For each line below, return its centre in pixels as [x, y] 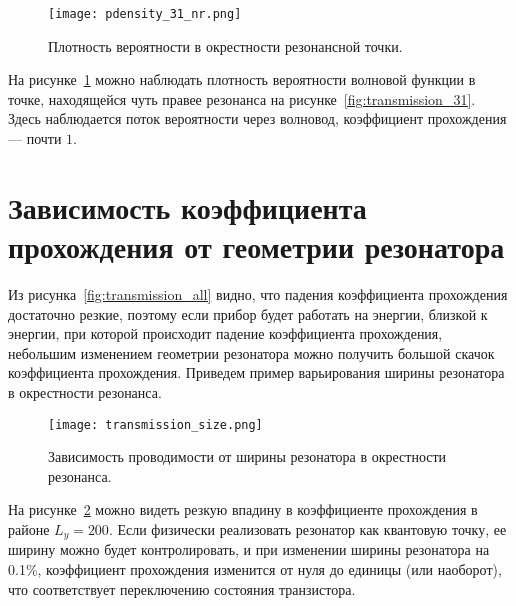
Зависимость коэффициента [187, 206]
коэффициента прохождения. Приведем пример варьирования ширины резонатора [256, 372]
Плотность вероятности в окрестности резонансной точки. [225, 45]
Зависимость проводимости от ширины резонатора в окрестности [247, 456]
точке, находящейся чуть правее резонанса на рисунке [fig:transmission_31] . [242, 98]
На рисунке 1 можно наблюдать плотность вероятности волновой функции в [242, 79]
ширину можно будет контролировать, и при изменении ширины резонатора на [249, 549]
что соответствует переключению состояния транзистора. [182, 588]
